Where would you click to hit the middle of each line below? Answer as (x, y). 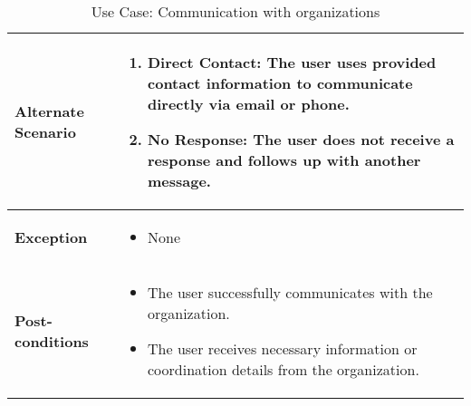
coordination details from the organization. (284, 369)
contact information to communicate (280, 83)
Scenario (45, 132)
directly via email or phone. (249, 104)
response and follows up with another (284, 160)
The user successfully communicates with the (290, 292)
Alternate (49, 111)
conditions (52, 341)
